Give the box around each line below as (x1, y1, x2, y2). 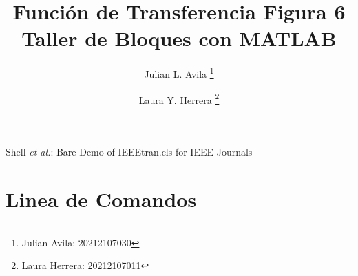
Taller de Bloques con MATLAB (21, 24, 337, 52)
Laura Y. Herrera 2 (138, 90, 220, 107)
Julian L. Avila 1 (144, 65, 214, 81)
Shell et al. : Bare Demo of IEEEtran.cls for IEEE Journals (6, 144, 253, 158)
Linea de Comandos (6, 184, 197, 213)
